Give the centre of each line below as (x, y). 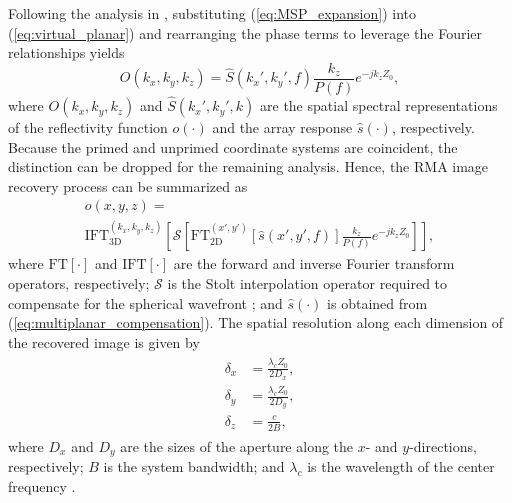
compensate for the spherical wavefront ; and (145, 302)
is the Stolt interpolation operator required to (307, 282)
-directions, (443, 445)
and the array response (282, 127)
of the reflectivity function (88, 127)
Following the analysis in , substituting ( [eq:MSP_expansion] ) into (212, 13)
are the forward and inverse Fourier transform (314, 263)
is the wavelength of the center (401, 466)
